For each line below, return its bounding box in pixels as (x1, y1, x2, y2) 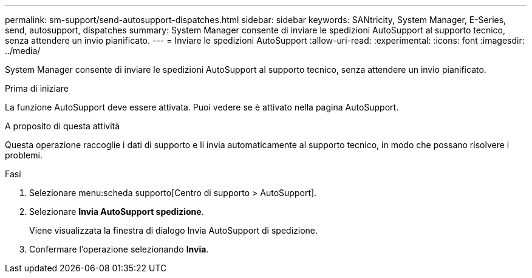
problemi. (5, 150, 43, 160)
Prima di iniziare (5, 83, 69, 93)
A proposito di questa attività (5, 121, 120, 131)
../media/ (5, 46, 41, 56)
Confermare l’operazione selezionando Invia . (29, 244, 209, 254)
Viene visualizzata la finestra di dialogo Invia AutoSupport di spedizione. (29, 225, 318, 236)
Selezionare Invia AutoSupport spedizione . (29, 206, 204, 217)
